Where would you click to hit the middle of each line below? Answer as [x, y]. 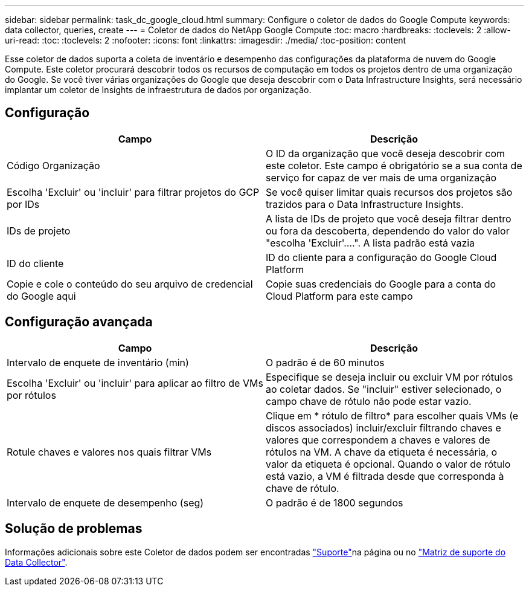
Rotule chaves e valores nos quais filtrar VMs [109, 452]
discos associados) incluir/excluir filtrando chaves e [383, 428]
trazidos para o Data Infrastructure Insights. [365, 204]
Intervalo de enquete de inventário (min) [98, 362]
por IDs [23, 204]
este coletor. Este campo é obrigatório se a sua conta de [394, 165]
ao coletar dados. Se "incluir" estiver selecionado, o [384, 389]
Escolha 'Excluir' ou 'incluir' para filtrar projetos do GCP [133, 192]
